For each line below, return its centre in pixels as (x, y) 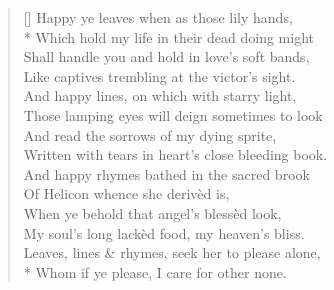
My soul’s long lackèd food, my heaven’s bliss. (164, 232)
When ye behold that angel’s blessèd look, (152, 212)
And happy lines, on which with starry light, (160, 95)
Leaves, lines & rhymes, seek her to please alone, (172, 252)
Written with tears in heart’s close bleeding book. (175, 154)
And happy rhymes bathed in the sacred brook (166, 173)
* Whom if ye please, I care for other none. (155, 271)
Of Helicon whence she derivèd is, (126, 193)
